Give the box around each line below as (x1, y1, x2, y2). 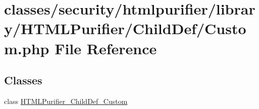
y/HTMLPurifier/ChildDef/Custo (4, 18, 246, 39)
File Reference (55, 38, 157, 58)
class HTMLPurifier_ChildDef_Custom (4, 95, 128, 106)
